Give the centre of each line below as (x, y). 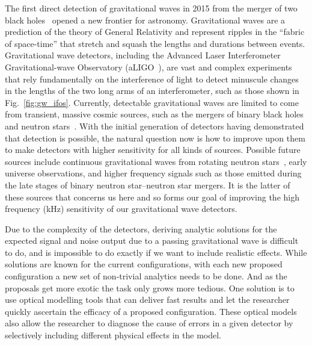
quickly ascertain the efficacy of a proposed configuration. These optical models (151, 311)
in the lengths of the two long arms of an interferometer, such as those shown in (152, 91)
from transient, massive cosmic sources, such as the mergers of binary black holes (154, 114)
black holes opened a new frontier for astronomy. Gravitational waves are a (145, 20)
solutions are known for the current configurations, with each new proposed (144, 264)
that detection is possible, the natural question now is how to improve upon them (155, 138)
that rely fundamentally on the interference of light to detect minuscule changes (152, 79)
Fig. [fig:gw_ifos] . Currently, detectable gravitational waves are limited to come (152, 102)
